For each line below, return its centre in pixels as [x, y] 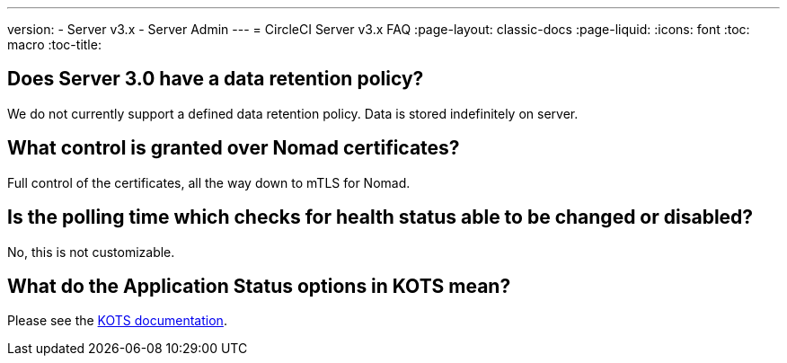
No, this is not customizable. [91, 252]
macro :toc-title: [54, 44]
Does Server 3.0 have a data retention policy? [216, 79]
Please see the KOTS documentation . [117, 321]
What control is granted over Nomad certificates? [234, 148]
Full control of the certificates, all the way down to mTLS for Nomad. [209, 182]
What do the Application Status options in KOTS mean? [259, 286]
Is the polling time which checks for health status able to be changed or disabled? [380, 217]
